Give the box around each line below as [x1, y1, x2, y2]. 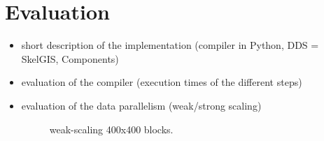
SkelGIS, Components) [21, 51, 119, 66]
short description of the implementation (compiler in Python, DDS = [21, 38, 319, 52]
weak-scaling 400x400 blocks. [49, 121, 174, 136]
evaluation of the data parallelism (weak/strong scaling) [21, 98, 262, 112]
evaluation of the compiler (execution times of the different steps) [21, 75, 302, 89]
